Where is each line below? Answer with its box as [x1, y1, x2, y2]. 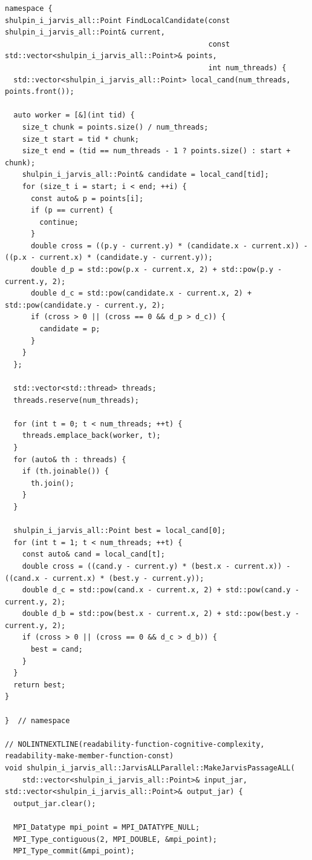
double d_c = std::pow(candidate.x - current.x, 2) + [30, 289, 252, 298]
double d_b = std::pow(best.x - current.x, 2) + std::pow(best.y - [22, 609, 299, 618]
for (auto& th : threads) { [13, 455, 126, 464]
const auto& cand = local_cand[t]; [22, 550, 165, 559]
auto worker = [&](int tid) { [13, 111, 135, 120]
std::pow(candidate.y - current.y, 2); [5, 300, 165, 309]
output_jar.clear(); [13, 799, 96, 808]
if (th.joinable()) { [22, 467, 109, 476]
